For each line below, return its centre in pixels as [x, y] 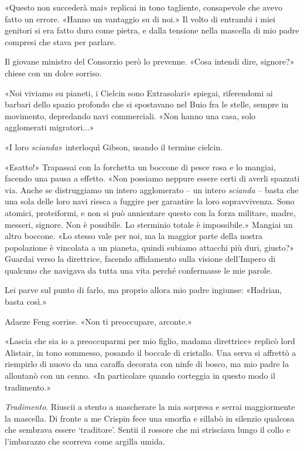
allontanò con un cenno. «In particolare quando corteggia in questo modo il [140, 376]
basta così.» [26, 302]
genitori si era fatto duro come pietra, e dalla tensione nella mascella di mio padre [152, 30]
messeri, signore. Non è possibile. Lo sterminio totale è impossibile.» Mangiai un [149, 224]
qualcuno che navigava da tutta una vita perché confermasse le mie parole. [139, 270]
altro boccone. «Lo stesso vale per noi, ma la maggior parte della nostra [134, 236]
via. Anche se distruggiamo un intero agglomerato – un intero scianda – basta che [152, 189]
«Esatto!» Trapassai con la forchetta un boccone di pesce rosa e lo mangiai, [140, 166]
